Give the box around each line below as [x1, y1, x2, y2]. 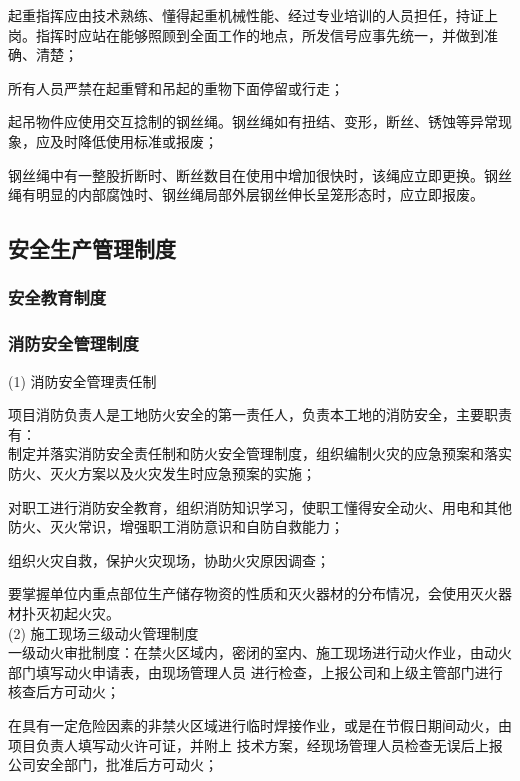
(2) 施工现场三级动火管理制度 [8, 622, 199, 643]
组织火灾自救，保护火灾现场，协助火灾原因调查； [8, 549, 330, 570]
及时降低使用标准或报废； [49, 130, 218, 151]
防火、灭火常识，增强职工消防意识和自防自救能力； [8, 516, 344, 537]
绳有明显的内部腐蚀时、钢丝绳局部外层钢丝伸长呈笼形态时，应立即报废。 [8, 184, 484, 205]
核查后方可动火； [8, 681, 120, 702]
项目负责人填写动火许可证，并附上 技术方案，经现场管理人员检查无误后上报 [8, 734, 503, 755]
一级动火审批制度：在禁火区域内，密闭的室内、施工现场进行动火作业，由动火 [8, 642, 512, 663]
